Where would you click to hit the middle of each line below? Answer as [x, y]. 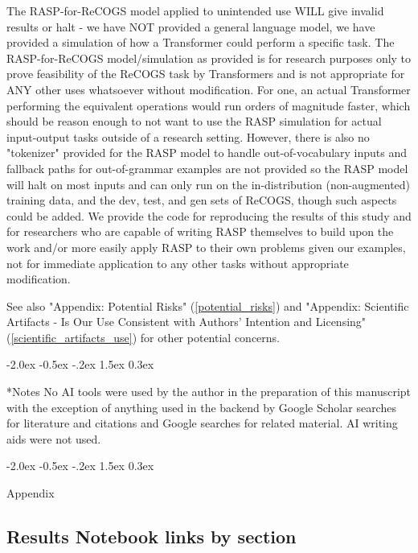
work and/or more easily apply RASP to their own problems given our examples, [206, 247]
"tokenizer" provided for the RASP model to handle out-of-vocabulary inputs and [207, 153]
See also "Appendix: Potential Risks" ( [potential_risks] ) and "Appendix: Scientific [208, 305]
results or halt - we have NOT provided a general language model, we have [191, 26]
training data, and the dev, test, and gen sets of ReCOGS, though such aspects [202, 200]
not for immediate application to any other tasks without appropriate [178, 263]
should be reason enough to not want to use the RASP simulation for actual [194, 121]
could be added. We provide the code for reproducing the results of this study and [209, 215]
